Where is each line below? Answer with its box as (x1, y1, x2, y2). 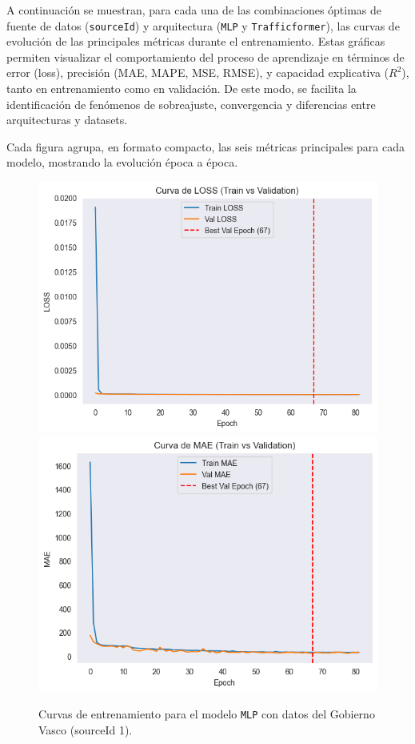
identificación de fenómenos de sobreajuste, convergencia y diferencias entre (6, 95, 376, 112)
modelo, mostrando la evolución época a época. (6, 154, 238, 171)
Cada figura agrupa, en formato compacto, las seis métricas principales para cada (6, 138, 405, 155)
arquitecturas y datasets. (6, 111, 128, 128)
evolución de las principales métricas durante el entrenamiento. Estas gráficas (6, 33, 385, 50)
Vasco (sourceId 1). (38, 721, 133, 738)
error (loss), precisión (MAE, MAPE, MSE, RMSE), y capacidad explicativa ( (6, 64, 389, 81)
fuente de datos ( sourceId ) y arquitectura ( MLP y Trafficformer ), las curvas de (6, 17, 400, 34)
